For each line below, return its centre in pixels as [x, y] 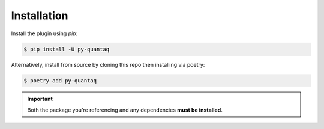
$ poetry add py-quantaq [60, 80]
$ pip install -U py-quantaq [67, 49]
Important [40, 99]
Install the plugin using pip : [44, 33]
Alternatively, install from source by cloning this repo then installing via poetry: [108, 64]
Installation [40, 16]
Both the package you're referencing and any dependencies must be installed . [125, 110]
